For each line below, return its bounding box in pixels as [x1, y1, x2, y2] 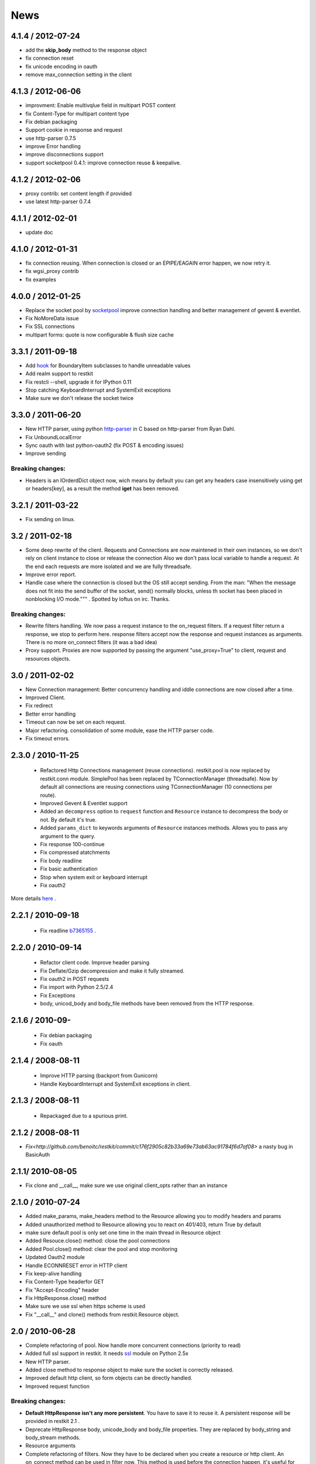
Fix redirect [25, 702, 53, 709]
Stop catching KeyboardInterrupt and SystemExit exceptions [25, 386, 171, 394]
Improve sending [25, 450, 67, 457]
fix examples [25, 276, 57, 283]
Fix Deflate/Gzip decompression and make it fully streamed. [40, 967, 185, 974]
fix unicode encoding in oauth [25, 63, 98, 70]
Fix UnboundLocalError [25, 433, 82, 440]
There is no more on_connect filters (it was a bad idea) [25, 639, 157, 645]
